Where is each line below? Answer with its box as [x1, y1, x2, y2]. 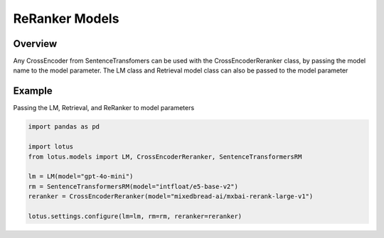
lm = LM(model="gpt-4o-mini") [28, 173, 134, 180]
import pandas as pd [28, 123, 100, 131]
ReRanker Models [13, 11, 119, 26]
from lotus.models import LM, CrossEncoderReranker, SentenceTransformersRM [28, 153, 302, 161]
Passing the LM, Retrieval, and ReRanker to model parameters [13, 104, 195, 112]
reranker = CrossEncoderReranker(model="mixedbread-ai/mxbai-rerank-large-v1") [28, 193, 314, 200]
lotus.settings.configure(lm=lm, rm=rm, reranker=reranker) [28, 212, 242, 220]
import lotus [28, 143, 74, 151]
